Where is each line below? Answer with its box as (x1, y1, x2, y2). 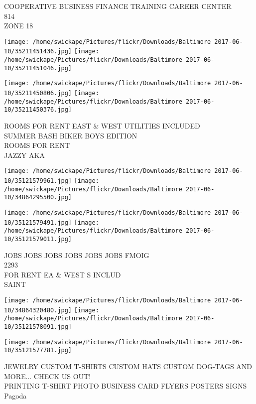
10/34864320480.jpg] (4, 306, 72, 314)
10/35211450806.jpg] (4, 90, 72, 97)
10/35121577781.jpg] (4, 347, 72, 354)
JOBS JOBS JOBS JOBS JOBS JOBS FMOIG (4, 250, 149, 260)
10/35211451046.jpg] (4, 64, 72, 72)
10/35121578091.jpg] (4, 323, 72, 330)
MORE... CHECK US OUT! (4, 371, 91, 381)
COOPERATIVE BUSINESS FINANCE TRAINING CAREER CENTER (4, 1, 232, 11)
